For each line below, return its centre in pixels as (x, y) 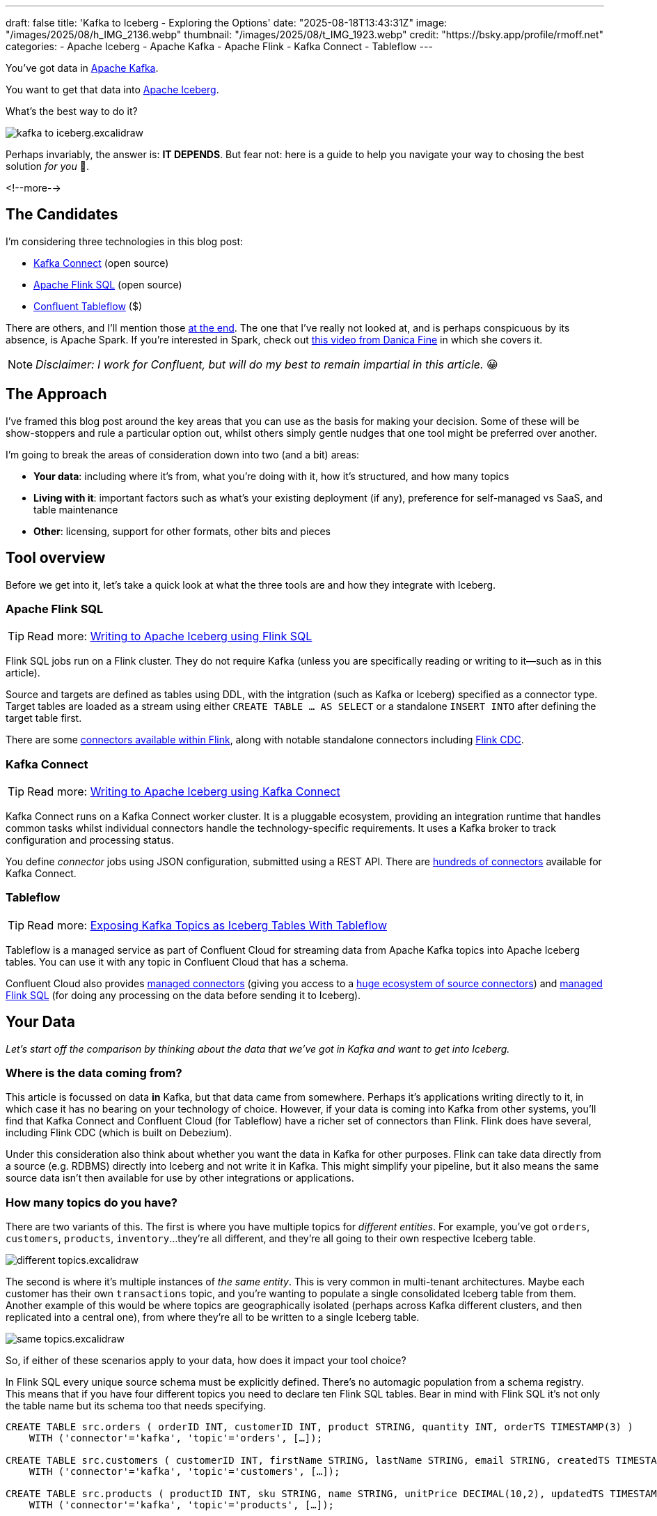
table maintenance (76, 509)
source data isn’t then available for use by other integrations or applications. (180, 1178)
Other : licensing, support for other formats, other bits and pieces (182, 531)
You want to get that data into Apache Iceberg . (112, 90)
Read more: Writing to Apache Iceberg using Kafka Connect (184, 792)
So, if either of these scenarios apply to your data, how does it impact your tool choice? (206, 1361)
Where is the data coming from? (94, 1073)
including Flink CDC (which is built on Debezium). (119, 1133)
